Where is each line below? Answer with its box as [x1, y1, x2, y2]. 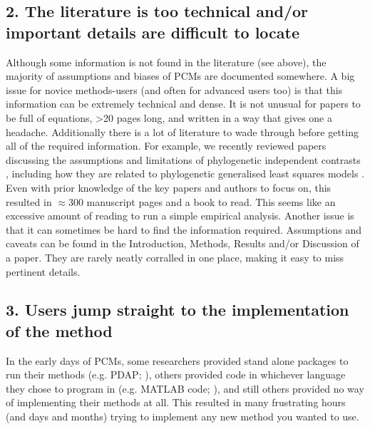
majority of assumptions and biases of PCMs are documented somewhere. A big [6, 68, 355, 83]
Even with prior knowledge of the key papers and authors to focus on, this [6, 180, 332, 195]
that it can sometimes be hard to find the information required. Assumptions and [6, 222, 362, 237]
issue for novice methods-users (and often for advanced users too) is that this [6, 82, 343, 97]
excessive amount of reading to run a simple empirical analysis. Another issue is [6, 208, 354, 223]
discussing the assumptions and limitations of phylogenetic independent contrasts [6, 152, 361, 167]
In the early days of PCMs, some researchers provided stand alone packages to [6, 353, 349, 368]
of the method [6, 319, 113, 341]
